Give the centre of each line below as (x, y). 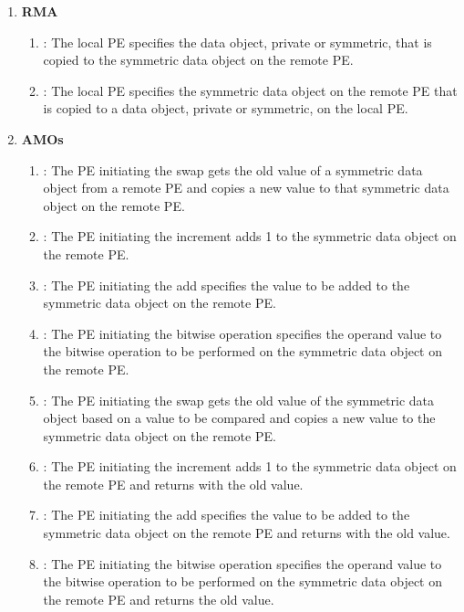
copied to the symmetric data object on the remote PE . (198, 60)
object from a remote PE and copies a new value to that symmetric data (246, 188)
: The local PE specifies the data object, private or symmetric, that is (237, 42)
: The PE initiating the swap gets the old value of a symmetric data (233, 169)
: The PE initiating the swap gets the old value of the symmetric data (239, 400)
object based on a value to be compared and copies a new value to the (239, 418)
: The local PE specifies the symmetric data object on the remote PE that (250, 90)
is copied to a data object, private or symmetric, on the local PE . (226, 108)
